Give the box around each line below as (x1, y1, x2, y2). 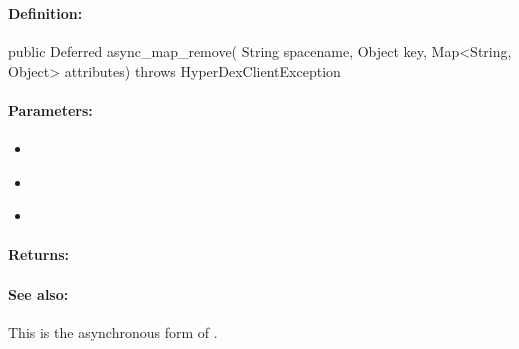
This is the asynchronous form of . (8, 321, 218, 342)
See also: (8, 283, 69, 304)
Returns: (8, 244, 70, 265)
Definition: (8, 2, 83, 23)
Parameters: (8, 99, 93, 120)
